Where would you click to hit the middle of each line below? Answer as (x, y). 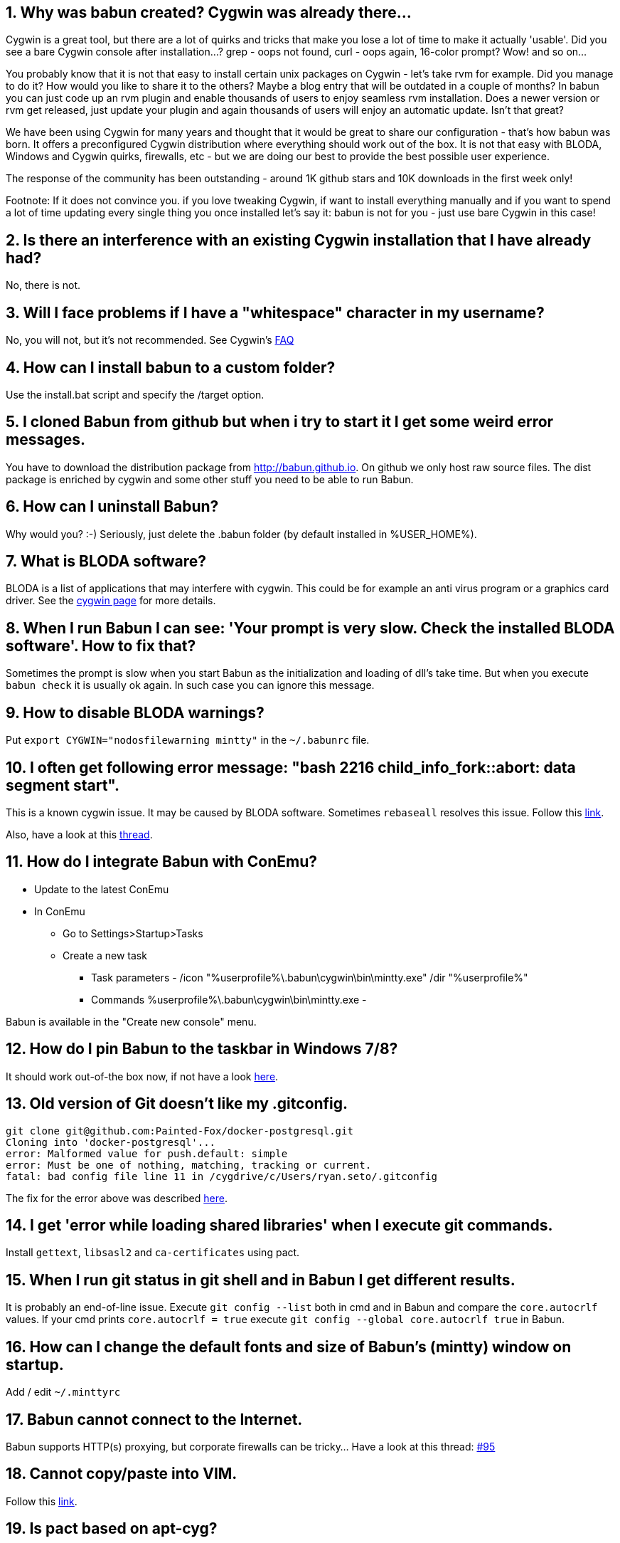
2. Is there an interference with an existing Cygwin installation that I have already (299, 240)
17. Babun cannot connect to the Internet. (154, 1419)
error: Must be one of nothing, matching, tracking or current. (189, 1165)
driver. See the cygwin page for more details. (111, 601)
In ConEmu (60, 911)
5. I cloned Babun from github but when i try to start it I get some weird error (280, 422)
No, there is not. (43, 285)
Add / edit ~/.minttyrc (63, 1392)
